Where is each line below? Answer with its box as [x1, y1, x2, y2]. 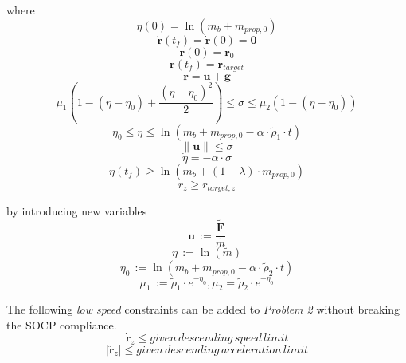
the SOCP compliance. [6, 317, 117, 333]
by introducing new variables [6, 203, 147, 219]
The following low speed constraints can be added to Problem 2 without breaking [6, 301, 400, 318]
